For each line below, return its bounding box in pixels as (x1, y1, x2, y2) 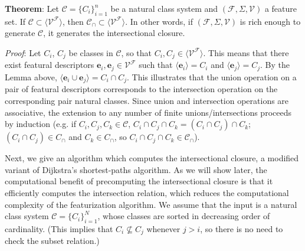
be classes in (68, 46, 113, 58)
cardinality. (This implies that (5, 222, 113, 234)
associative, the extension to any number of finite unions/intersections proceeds (5, 106, 291, 118)
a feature (264, 2, 297, 14)
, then (63, 15, 84, 27)
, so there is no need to (200, 222, 283, 234)
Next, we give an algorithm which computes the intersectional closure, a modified (5, 152, 299, 164)
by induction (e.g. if (5, 118, 76, 130)
